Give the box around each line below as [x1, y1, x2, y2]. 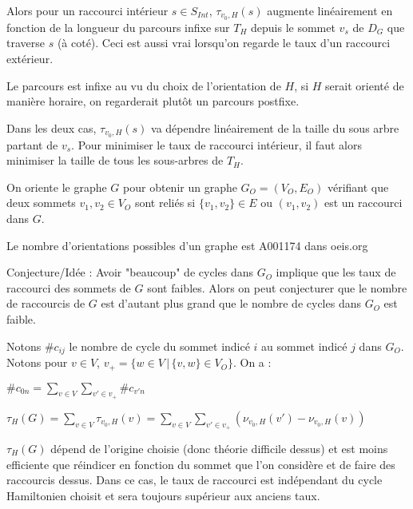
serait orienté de [325, 77, 404, 93]
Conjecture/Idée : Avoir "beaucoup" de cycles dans [6, 264, 253, 280]
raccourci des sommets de [6, 279, 131, 296]
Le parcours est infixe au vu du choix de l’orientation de [6, 77, 281, 93]
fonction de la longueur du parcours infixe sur [6, 18, 230, 35]
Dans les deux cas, [6, 119, 97, 136]
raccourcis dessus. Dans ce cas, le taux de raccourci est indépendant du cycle [6, 471, 383, 488]
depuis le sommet [251, 18, 336, 35]
